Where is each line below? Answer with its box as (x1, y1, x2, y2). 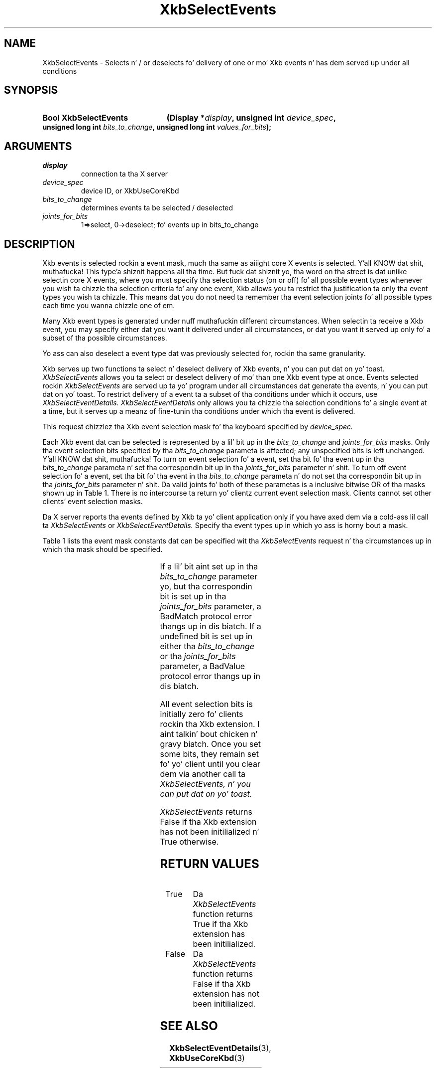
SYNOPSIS (4, 84, 58, 97)
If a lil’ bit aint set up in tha (160, 561, 258, 572)
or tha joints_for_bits (160, 651, 236, 662)
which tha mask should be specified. (42, 545, 163, 554)
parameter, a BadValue (160, 661, 245, 672)
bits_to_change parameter (160, 571, 258, 582)
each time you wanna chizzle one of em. (42, 301, 175, 310)
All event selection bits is (160, 699, 253, 710)
